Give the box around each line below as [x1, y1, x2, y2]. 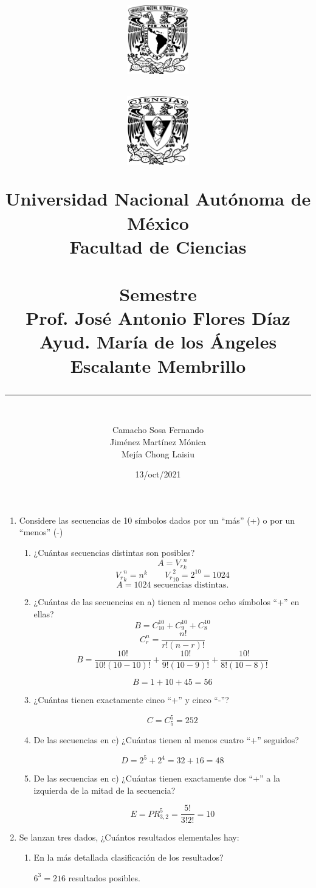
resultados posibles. [68, 871, 140, 884]
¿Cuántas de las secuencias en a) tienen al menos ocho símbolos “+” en [33, 595, 300, 608]
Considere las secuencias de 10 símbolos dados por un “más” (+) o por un [19, 513, 295, 526]
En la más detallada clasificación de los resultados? [33, 851, 224, 864]
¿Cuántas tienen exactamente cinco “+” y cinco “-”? [33, 693, 229, 706]
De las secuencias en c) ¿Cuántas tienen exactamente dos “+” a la [33, 772, 280, 785]
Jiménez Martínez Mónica [109, 435, 207, 448]
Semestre [119, 282, 197, 307]
